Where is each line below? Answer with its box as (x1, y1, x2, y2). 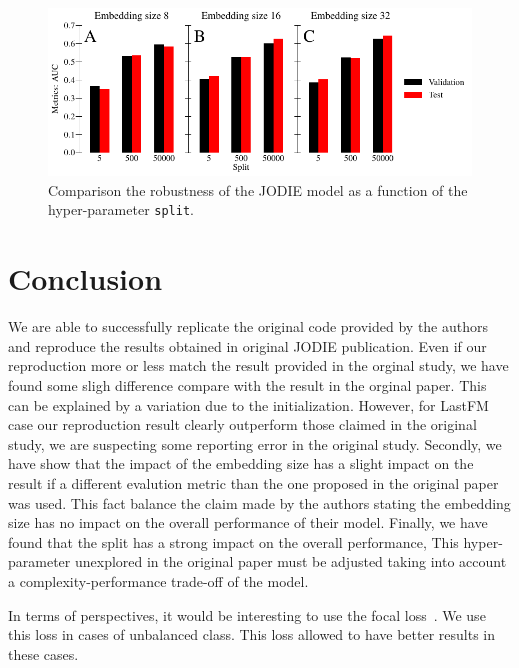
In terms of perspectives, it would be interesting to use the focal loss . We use (8, 604, 486, 625)
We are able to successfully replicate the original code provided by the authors (8, 316, 489, 337)
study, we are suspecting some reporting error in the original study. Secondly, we (8, 433, 502, 454)
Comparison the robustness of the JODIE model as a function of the (48, 179, 468, 200)
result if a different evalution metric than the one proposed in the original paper (8, 472, 499, 493)
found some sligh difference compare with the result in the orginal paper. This (8, 374, 487, 395)
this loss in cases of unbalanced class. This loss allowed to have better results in (8, 624, 496, 645)
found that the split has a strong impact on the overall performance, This (8, 531, 459, 552)
